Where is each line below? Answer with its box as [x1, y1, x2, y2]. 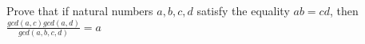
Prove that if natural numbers [6, 2, 153, 18]
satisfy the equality [196, 2, 290, 18]
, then [329, 2, 359, 18]
